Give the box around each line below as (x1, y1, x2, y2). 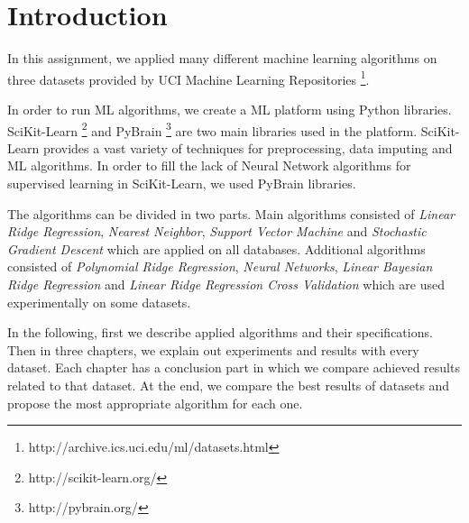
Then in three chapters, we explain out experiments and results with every (7, 340, 419, 359)
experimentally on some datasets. (7, 292, 191, 311)
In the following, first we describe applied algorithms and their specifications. (7, 323, 433, 342)
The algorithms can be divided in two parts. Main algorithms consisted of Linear (7, 204, 455, 223)
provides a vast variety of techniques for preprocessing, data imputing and (42, 138, 453, 157)
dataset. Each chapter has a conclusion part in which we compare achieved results (7, 358, 460, 377)
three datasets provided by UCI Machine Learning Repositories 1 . (7, 67, 370, 88)
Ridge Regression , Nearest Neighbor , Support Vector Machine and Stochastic (7, 222, 427, 241)
